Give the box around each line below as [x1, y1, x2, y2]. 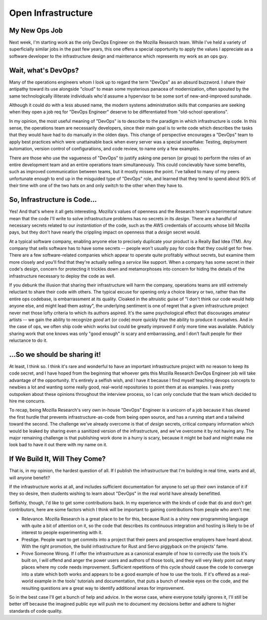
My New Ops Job [9, 26, 63, 35]
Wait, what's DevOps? [9, 66, 79, 74]
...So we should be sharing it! [9, 350, 101, 359]
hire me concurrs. [9, 398, 45, 404]
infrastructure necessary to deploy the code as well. [9, 273, 116, 279]
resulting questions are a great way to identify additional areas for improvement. [21, 585, 185, 591]
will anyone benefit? [9, 475, 50, 480]
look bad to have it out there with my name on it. [9, 442, 108, 448]
